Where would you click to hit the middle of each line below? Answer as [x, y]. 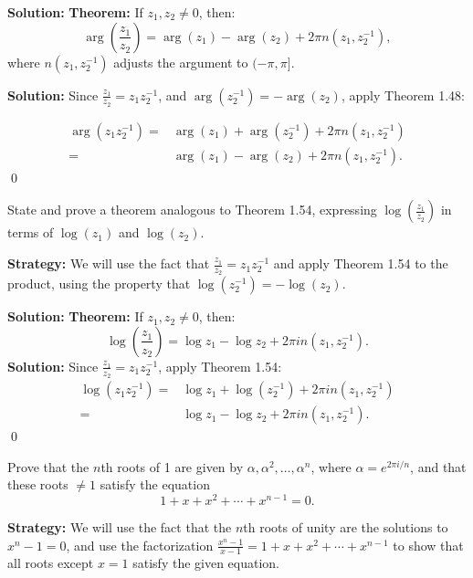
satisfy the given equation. [206, 563]
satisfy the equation [155, 484]
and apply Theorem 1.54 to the [361, 263]
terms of [31, 232]
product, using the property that [99, 284]
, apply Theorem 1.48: [403, 95]
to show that [428, 545]
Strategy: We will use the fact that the [120, 527]
